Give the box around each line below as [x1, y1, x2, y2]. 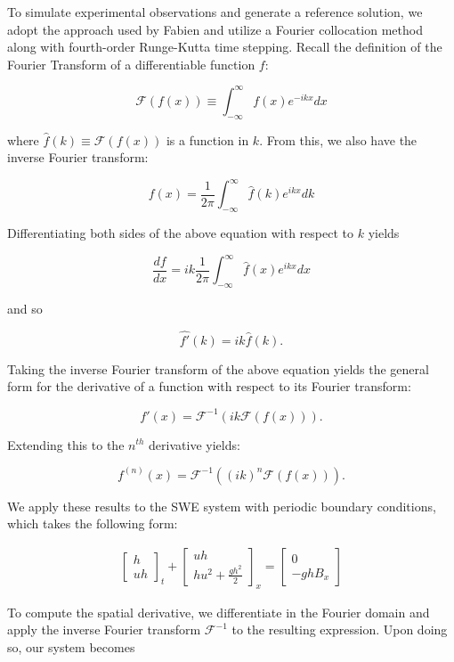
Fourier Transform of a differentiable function [7, 54, 255, 73]
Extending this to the [7, 435, 125, 454]
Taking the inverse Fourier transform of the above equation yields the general [7, 359, 429, 378]
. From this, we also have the [259, 130, 418, 149]
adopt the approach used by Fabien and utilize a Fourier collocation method [7, 20, 423, 38]
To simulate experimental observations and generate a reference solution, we [7, 3, 423, 20]
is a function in [166, 130, 249, 149]
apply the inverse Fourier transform [7, 620, 201, 639]
